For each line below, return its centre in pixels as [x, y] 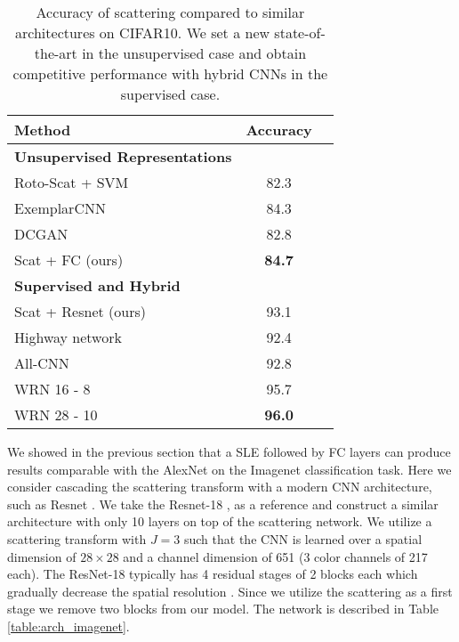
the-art [56, 53]
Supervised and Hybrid [97, 285]
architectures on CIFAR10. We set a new [143, 33]
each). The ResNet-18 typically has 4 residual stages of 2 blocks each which [213, 574]
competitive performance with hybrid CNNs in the [170, 73]
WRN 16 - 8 [52, 389]
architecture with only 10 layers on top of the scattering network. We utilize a [220, 521]
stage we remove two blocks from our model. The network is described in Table [223, 609]
